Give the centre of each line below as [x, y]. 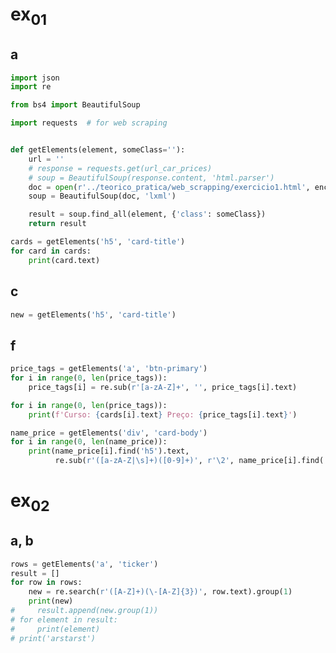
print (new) [51, 601]
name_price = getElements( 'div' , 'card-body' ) [109, 433]
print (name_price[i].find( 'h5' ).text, [109, 451]
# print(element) [55, 629]
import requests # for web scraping [89, 123]
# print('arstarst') [53, 638]
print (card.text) [64, 260]
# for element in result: [64, 619]
